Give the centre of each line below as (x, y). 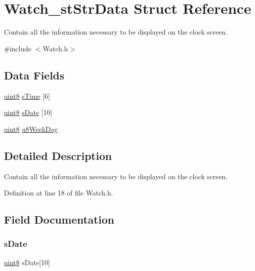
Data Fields (34, 75)
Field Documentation (59, 219)
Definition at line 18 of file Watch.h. (59, 193)
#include (18, 48)
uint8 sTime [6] (27, 96)
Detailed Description (58, 155)
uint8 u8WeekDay (31, 129)
